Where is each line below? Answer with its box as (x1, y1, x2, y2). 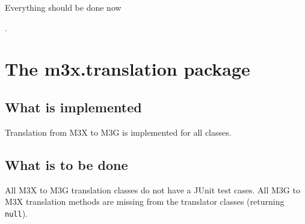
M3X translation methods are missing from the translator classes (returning (5, 195, 285, 208)
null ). (5, 207, 28, 219)
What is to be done (5, 155, 128, 174)
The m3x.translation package (5, 56, 250, 81)
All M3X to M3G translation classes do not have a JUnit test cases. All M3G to (5, 183, 300, 196)
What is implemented (5, 97, 142, 116)
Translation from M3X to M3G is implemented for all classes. (5, 126, 232, 138)
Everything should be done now (5, 1, 122, 13)
